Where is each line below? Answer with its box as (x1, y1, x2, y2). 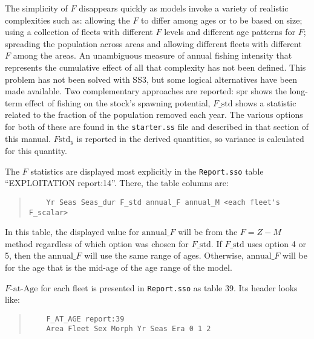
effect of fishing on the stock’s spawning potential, (25, 96, 211, 109)
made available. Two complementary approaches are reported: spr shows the (5, 85, 287, 97)
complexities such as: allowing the (5, 13, 130, 26)
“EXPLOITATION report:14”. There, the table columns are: (5, 176, 229, 189)
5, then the (5, 249, 45, 262)
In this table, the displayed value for (5, 225, 139, 238)
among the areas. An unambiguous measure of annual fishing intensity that (13, 49, 292, 62)
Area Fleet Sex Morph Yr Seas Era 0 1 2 (46, 324, 211, 334)
